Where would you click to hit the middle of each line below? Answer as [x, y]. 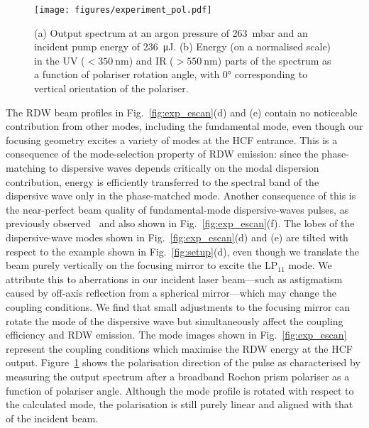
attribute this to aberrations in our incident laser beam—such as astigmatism [174, 279]
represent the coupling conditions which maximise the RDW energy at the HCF [179, 348]
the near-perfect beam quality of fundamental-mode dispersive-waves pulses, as [177, 209]
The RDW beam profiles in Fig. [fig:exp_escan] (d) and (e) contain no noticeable [182, 112]
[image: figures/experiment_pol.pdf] [123, 10]
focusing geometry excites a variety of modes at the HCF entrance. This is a [172, 139]
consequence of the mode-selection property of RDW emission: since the [162, 154]
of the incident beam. [52, 418]
